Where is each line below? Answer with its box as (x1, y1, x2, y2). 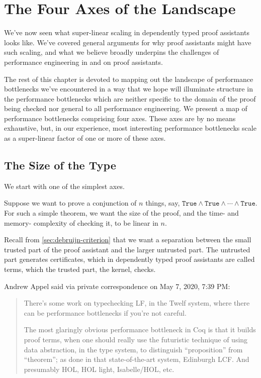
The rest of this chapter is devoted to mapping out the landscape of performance (4, 73, 253, 84)
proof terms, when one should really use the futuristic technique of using (24, 334, 248, 344)
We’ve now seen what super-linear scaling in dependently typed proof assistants (4, 27, 249, 38)
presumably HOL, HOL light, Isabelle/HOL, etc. (24, 363, 175, 374)
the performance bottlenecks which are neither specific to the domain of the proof (4, 93, 256, 104)
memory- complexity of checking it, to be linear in (4, 217, 158, 228)
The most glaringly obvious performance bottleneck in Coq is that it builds (24, 324, 256, 335)
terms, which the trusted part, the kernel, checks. (4, 264, 156, 274)
